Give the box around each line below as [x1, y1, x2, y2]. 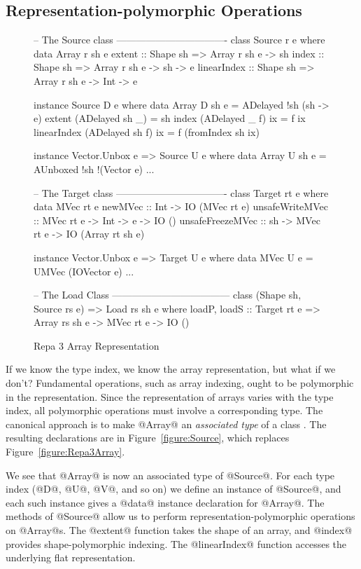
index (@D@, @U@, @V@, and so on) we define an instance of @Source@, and [6, 481, 341, 496]
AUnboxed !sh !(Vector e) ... [34, 161, 155, 176]
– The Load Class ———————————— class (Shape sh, [34, 287, 302, 302]
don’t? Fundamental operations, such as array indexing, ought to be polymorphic [6, 376, 354, 390]
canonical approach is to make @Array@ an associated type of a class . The [6, 416, 327, 431]
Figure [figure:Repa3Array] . [6, 444, 125, 459]
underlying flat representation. [6, 550, 136, 565]
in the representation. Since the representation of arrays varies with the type [6, 389, 334, 404]
